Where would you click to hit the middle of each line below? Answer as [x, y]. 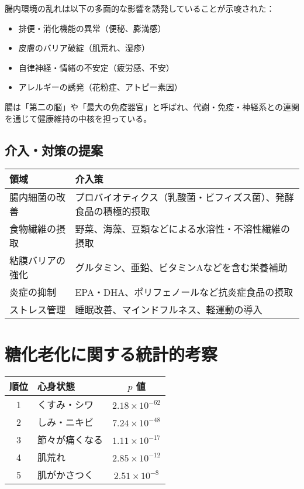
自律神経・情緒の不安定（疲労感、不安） [96, 67]
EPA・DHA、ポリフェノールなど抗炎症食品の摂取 [184, 292]
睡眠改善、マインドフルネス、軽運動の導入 [169, 310]
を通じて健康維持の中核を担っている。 [78, 118]
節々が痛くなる [70, 440]
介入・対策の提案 [54, 150]
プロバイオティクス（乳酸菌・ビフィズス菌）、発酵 [184, 197]
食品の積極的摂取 [113, 211]
